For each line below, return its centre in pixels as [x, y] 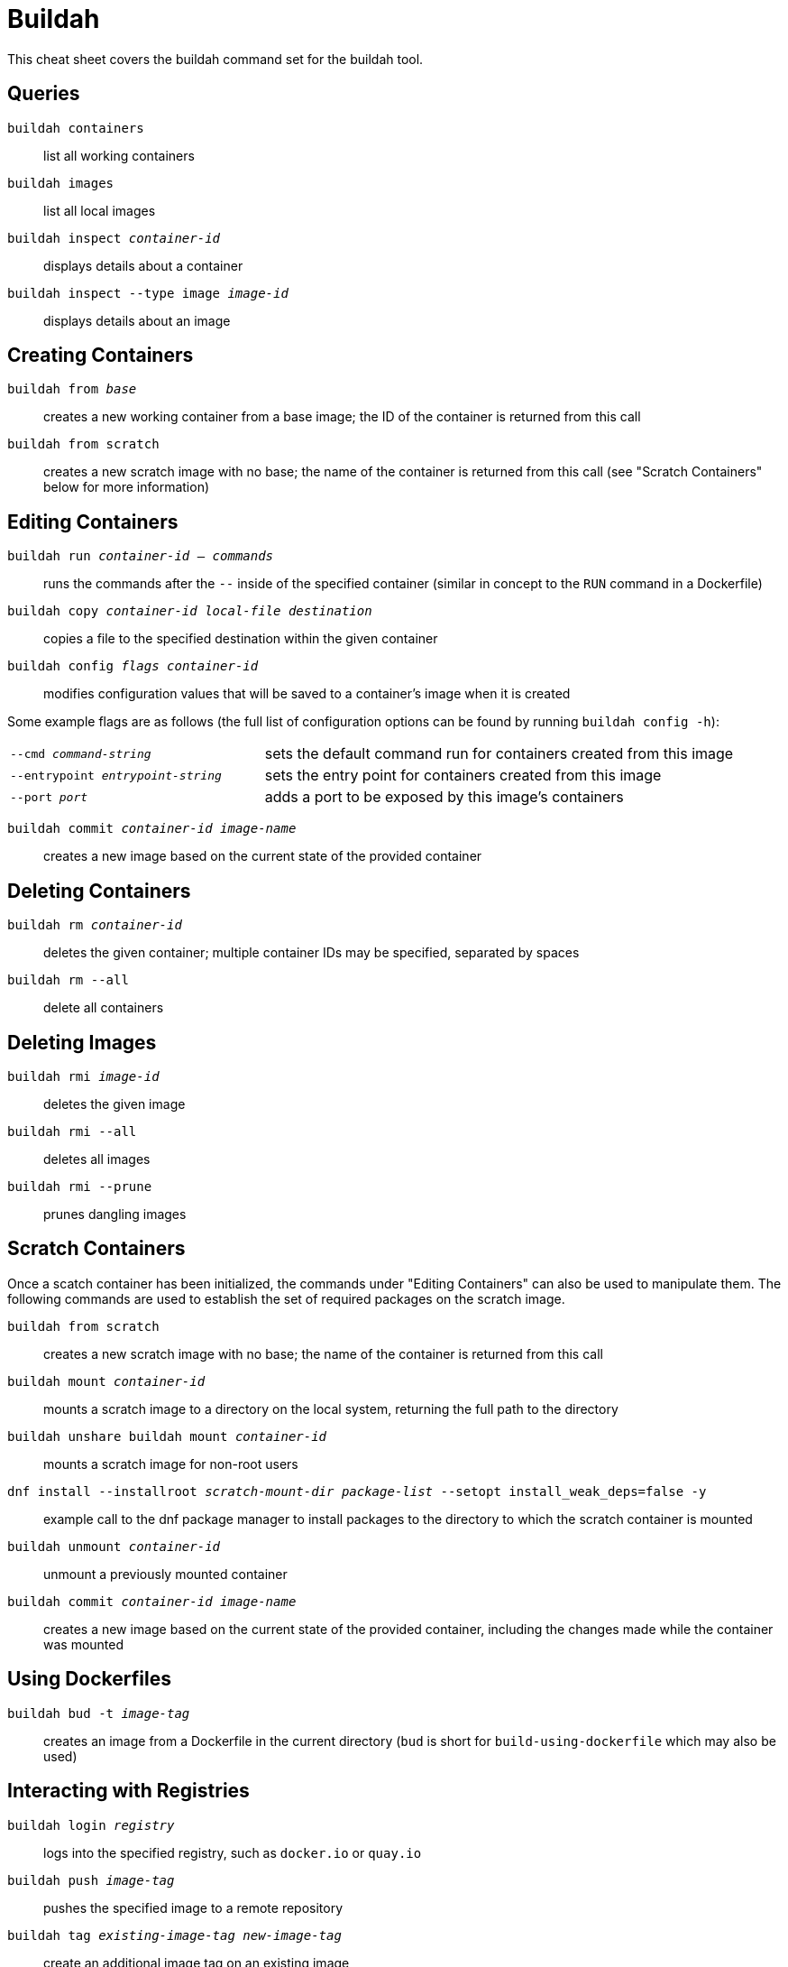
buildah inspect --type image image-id [148, 293]
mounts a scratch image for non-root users [171, 1464]
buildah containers [76, 128]
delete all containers [104, 1008]
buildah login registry [91, 1825]
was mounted [84, 1644]
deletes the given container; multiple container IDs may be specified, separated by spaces [312, 953]
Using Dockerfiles [89, 1679]
